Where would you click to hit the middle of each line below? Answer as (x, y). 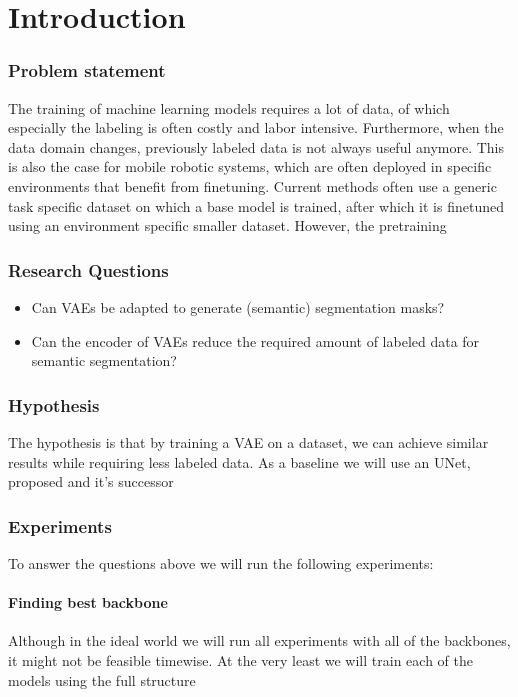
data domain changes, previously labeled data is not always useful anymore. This (256, 146)
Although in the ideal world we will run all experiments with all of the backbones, (259, 640)
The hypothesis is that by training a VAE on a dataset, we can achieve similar (248, 441)
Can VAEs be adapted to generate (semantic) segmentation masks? (238, 306)
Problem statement (87, 70)
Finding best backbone (88, 602)
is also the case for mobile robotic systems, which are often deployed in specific (250, 166)
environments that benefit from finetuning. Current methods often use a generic (252, 185)
